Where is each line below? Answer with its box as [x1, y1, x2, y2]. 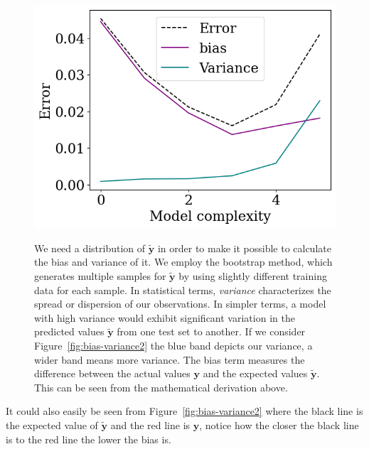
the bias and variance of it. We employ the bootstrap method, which [34, 254, 333, 269]
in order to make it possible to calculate [157, 240, 331, 255]
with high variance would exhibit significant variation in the [34, 310, 295, 325]
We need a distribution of [34, 240, 146, 255]
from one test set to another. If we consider [117, 324, 306, 339]
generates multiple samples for [34, 268, 166, 283]
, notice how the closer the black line [199, 417, 359, 432]
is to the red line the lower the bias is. [6, 431, 171, 446]
